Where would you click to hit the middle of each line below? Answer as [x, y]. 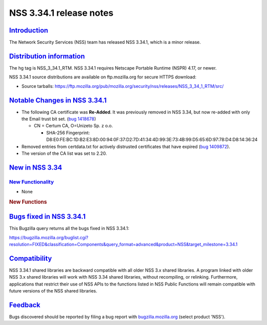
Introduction [29, 30]
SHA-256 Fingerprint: [68, 133]
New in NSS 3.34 [36, 167]
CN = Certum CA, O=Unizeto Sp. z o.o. [73, 126]
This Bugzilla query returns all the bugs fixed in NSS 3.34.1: [69, 228]
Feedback [25, 305]
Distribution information [47, 56]
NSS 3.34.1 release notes [61, 13]
